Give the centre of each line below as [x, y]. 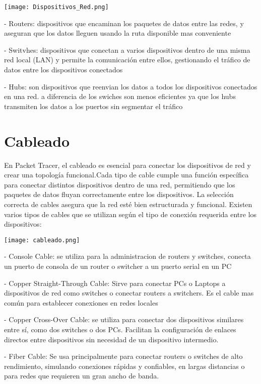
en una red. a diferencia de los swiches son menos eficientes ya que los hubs [120, 96]
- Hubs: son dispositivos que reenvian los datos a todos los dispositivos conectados [131, 86]
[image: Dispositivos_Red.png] [56, 7]
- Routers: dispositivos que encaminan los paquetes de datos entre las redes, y [124, 23]
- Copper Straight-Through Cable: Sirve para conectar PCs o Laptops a [115, 283]
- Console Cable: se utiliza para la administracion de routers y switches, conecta [127, 256]
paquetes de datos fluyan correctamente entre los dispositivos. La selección [119, 194]
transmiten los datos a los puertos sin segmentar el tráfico [93, 106]
